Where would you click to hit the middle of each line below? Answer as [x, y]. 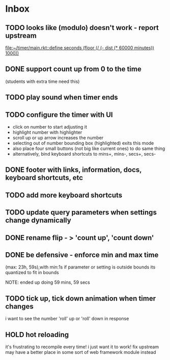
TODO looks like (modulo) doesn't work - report [82, 28]
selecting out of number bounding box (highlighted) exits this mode [83, 143]
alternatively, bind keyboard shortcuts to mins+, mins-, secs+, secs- [84, 154]
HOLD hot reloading [37, 334]
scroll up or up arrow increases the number [58, 138]
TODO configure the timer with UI [59, 115]
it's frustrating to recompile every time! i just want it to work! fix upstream [82, 347]
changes [20, 306]
